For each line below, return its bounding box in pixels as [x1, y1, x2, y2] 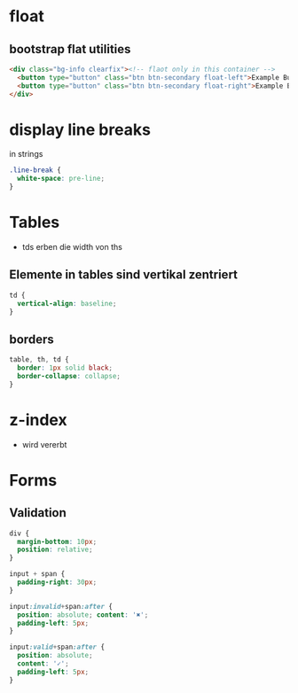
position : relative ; [17, 545, 93, 555]
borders [9, 331, 55, 346]
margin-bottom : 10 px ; [17, 537, 98, 546]
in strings [9, 149, 43, 160]
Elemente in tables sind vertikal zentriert [9, 268, 238, 283]
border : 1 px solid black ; [17, 363, 114, 373]
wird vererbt [21, 439, 67, 449]
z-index [9, 409, 68, 430]
